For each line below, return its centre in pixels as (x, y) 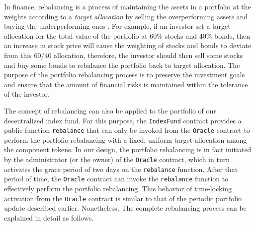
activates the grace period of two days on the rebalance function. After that (121, 169)
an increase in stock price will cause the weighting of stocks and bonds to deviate (128, 45)
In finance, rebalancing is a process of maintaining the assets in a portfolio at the (127, 6)
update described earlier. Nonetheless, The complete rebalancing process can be (125, 208)
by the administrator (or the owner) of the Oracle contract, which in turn (117, 159)
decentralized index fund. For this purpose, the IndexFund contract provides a (123, 120)
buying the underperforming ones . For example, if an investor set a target (117, 26)
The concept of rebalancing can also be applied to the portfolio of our (110, 110)
